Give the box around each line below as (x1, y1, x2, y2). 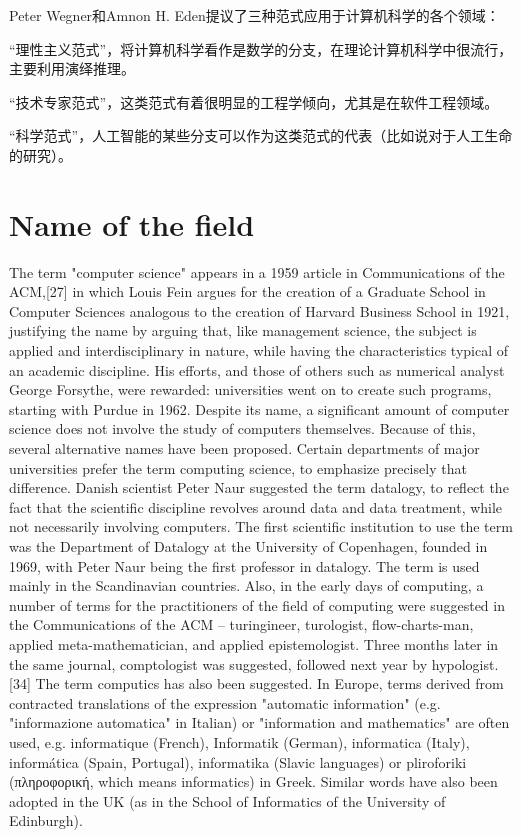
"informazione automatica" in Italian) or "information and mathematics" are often (9, 712, 510, 733)
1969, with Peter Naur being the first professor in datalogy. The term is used (9, 555, 480, 576)
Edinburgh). (9, 810, 83, 831)
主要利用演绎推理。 (9, 58, 135, 79)
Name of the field (9, 203, 255, 244)
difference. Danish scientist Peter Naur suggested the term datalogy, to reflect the (9, 477, 509, 498)
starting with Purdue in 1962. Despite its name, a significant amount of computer (9, 398, 510, 419)
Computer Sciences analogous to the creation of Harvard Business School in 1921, (9, 300, 510, 321)
